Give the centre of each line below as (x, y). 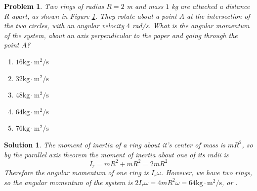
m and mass (145, 6)
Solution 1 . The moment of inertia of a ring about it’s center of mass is (115, 144)
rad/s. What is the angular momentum (191, 25)
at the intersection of (218, 16)
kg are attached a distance (211, 6)
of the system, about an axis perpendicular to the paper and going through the (121, 35)
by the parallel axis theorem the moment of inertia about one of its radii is (116, 154)
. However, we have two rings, (207, 172)
